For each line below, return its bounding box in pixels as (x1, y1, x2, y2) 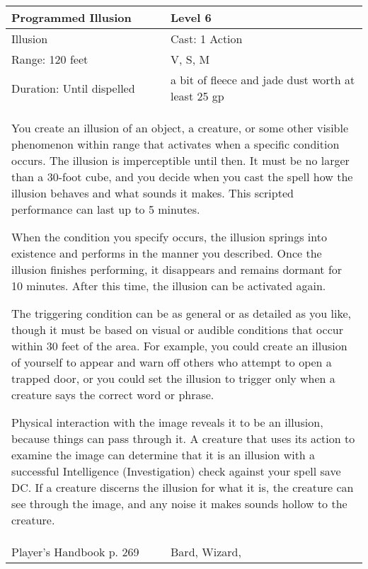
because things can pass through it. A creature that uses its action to (11, 430, 355, 447)
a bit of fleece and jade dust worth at (171, 71, 355, 88)
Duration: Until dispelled (11, 79, 135, 96)
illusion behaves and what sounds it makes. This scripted (11, 185, 294, 201)
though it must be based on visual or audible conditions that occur (11, 321, 343, 338)
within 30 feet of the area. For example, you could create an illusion (11, 338, 347, 354)
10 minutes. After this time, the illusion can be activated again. (11, 277, 326, 294)
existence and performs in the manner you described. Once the (11, 245, 322, 261)
